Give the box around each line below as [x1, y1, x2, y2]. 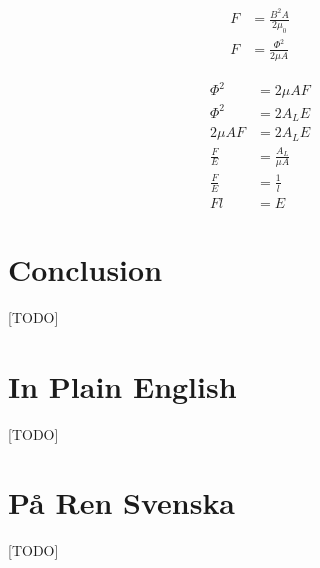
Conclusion [8, 249, 163, 289]
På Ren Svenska [8, 482, 236, 523]
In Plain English [8, 365, 237, 406]
